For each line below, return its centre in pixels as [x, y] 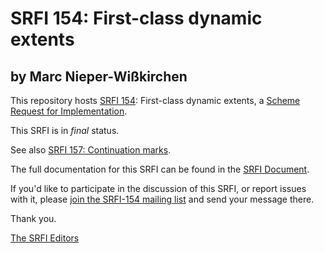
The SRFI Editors [45, 238]
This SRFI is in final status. [65, 130]
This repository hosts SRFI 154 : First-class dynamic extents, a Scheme [155, 100]
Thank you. [33, 218]
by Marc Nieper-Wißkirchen [99, 76]
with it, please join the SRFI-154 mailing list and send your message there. [162, 199]
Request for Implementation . [69, 111]
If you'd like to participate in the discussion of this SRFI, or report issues [158, 188]
